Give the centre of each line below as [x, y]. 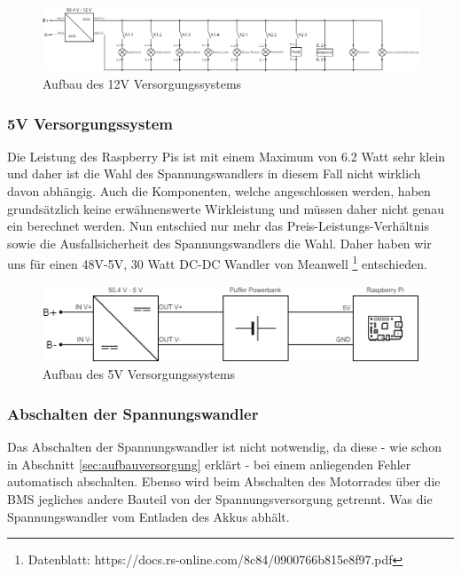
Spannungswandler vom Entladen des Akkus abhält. [148, 516]
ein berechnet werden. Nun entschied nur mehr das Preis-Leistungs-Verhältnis [218, 226]
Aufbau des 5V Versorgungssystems [139, 374]
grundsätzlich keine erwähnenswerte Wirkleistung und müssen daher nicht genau [226, 208]
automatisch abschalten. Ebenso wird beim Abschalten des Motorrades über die [224, 481]
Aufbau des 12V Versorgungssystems [142, 84]
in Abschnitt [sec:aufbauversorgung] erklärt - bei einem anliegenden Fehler [209, 464]
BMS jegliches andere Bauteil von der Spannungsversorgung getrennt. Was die [220, 498]
